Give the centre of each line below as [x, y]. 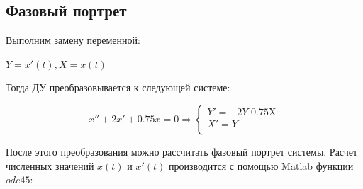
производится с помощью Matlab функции [261, 165]
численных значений [50, 165]
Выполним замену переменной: [73, 40]
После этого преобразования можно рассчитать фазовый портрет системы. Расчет [182, 151]
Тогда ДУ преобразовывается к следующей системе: [118, 87]
